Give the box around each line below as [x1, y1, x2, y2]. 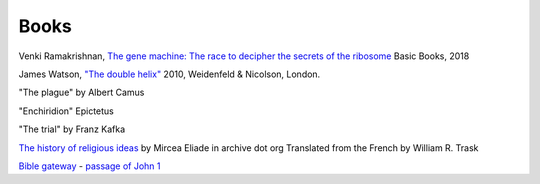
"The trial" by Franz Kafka [18, 123, 126, 135]
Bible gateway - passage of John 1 [18, 160, 161, 172]
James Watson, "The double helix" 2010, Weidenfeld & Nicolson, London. [18, 68, 321, 80]
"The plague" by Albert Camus [18, 86, 145, 99]
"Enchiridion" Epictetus [18, 105, 114, 117]
